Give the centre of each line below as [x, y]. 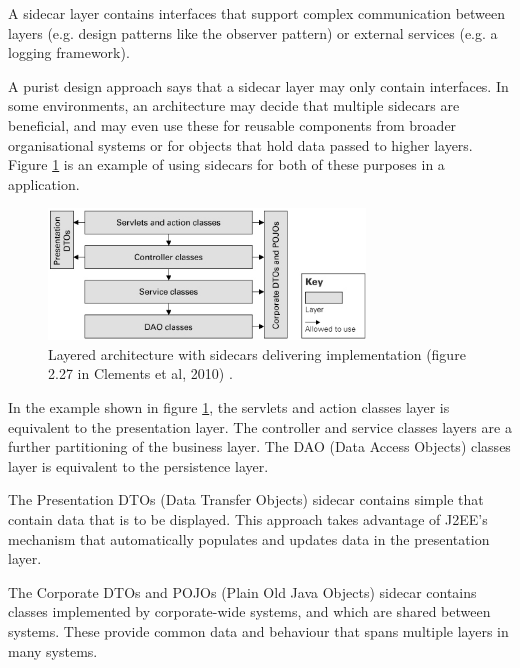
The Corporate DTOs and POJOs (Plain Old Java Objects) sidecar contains [242, 591]
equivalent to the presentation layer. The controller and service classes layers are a [260, 426]
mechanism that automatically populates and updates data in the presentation [249, 538]
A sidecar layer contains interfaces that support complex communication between [257, 13]
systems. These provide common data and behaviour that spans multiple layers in [258, 630]
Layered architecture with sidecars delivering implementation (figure [257, 353]
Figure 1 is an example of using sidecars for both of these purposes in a [226, 164]
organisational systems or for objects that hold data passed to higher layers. [240, 144]
